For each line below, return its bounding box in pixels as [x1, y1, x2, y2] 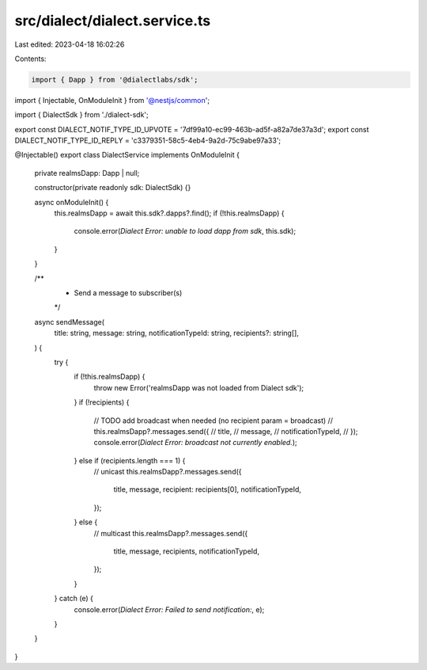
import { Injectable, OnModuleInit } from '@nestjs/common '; [14, 95, 210, 105]
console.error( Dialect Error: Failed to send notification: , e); [74, 604, 265, 614]
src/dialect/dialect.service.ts [14, 12, 211, 29]
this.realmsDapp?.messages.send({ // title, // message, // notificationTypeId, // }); [93, 426, 359, 436]
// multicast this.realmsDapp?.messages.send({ [93, 528, 248, 538]
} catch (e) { [54, 594, 94, 603]
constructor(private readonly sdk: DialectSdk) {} [34, 183, 191, 192]
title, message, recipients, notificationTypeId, [113, 546, 260, 556]
